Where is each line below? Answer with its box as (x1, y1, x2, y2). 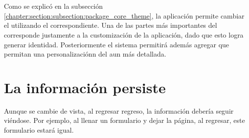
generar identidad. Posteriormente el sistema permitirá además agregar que (4, 39, 229, 49)
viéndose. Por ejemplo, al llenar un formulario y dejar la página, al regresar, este (4, 115, 245, 125)
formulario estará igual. (4, 125, 74, 135)
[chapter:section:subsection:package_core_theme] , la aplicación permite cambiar (4, 10, 245, 20)
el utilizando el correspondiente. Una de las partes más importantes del (4, 20, 217, 30)
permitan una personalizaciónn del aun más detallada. (4, 49, 166, 59)
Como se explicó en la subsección (4, 1, 103, 11)
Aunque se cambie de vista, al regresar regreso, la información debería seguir (4, 105, 234, 116)
